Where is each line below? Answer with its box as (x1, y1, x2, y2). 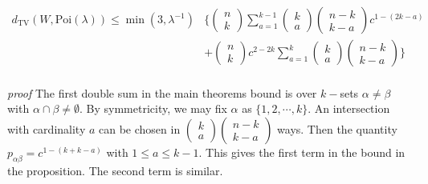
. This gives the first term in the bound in (198, 143, 406, 160)
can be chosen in (99, 120, 181, 137)
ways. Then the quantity (277, 120, 397, 137)
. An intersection (308, 100, 390, 117)
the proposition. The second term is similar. (7, 162, 223, 178)
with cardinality (7, 120, 86, 137)
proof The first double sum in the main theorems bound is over (7, 84, 317, 101)
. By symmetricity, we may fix (79, 100, 227, 117)
